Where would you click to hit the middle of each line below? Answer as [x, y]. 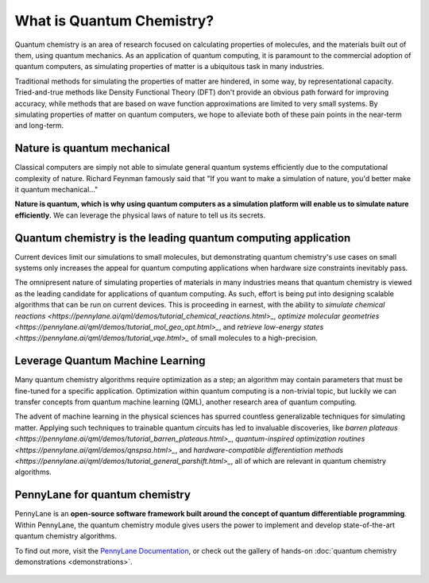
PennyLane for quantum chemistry [102, 495]
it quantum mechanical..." [56, 189]
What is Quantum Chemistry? [114, 21]
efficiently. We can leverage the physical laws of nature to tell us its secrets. [140, 215]
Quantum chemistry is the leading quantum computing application [183, 238]
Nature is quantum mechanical [92, 148]
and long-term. [39, 125]
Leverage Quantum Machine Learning [110, 361]
